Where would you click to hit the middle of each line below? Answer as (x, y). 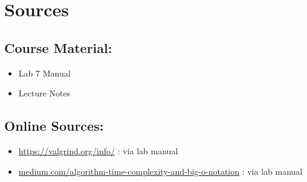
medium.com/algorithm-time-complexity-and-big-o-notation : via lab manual (160, 171)
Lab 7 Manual (44, 73)
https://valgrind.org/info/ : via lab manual (98, 150)
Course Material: (58, 47)
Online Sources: (54, 126)
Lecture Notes (44, 93)
